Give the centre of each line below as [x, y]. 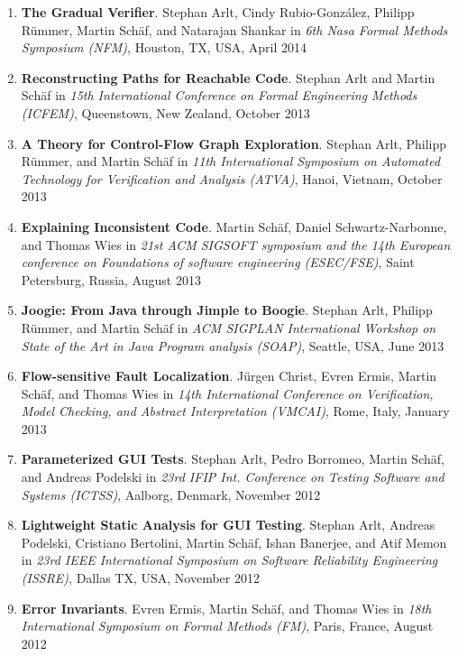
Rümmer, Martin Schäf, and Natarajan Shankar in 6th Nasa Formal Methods [234, 29]
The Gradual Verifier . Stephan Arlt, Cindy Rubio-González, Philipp [218, 12]
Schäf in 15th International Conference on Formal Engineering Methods [219, 95]
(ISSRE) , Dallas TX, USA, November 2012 [140, 578]
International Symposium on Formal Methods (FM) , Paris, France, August [227, 626]
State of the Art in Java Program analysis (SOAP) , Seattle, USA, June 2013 [233, 345]
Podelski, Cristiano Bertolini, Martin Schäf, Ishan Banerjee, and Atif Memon [234, 542]
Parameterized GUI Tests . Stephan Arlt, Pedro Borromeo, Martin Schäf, [233, 459]
